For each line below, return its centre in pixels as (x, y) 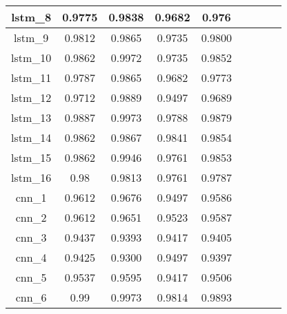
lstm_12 (31, 97)
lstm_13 (31, 117)
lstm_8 (31, 17)
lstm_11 (31, 77)
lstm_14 (31, 137)
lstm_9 (31, 38)
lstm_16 (31, 177)
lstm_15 (31, 157)
